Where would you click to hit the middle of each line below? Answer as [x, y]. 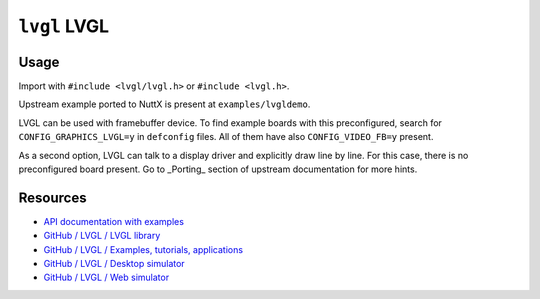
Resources [52, 197]
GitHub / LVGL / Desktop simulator [114, 264]
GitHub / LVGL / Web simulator [106, 277]
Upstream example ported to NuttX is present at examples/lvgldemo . [164, 104]
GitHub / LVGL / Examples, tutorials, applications [143, 249]
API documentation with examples [114, 221]
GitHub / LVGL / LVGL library [102, 236]
